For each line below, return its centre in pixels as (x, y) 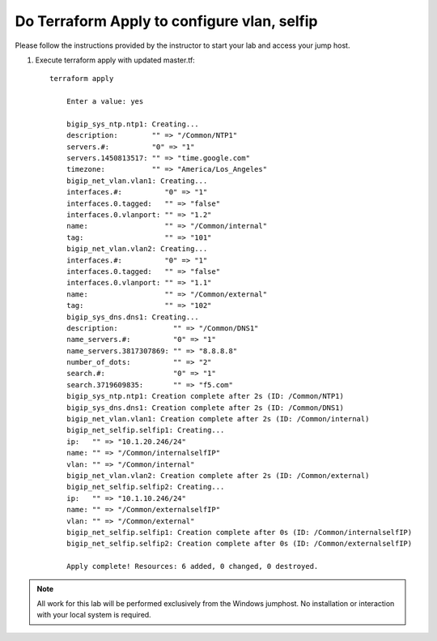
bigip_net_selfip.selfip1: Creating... (145, 430)
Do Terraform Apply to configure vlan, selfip (166, 21)
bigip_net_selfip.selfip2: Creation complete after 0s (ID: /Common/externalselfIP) (239, 544)
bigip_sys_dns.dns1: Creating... (133, 317)
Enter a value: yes (105, 102)
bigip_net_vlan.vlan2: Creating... (137, 249)
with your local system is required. (94, 615)
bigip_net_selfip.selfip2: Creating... (145, 487)
